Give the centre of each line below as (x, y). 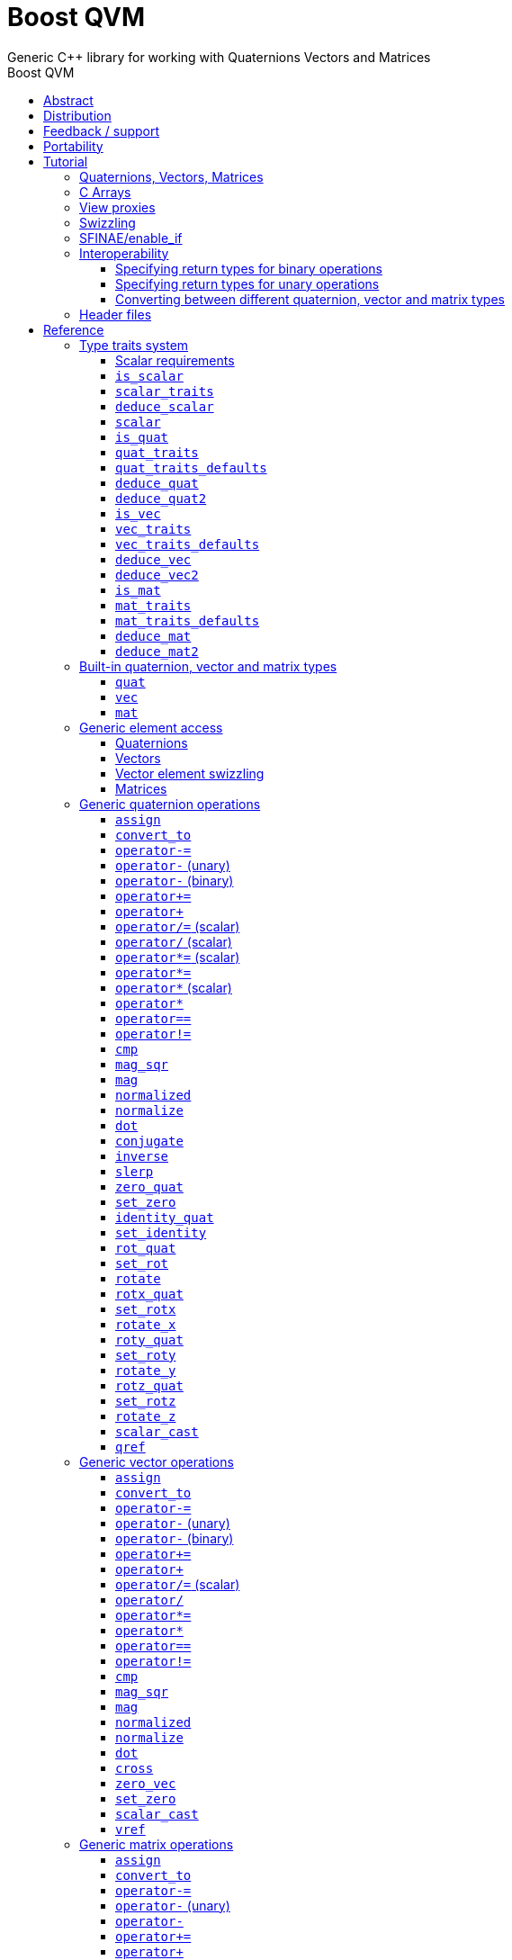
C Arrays (105, 192)
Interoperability (124, 253)
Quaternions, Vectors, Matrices (171, 176)
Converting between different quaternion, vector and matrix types (310, 299)
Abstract (68, 100)
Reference (74, 329)
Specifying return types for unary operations (247, 283)
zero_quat (149, 1187)
